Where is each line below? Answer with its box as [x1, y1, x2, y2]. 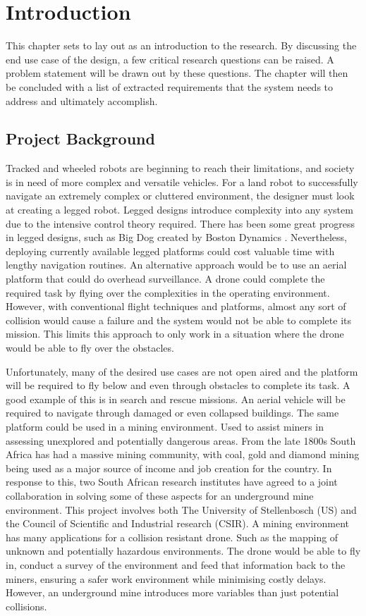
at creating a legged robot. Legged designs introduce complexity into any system [6, 202, 353, 217]
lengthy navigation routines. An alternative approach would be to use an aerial [6, 257, 347, 272]
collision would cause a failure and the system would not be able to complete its [6, 312, 351, 327]
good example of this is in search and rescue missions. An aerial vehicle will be [6, 391, 346, 406]
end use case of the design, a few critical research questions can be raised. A [6, 51, 334, 66]
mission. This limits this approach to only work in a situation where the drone [6, 326, 344, 341]
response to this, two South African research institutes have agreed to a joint [6, 474, 338, 489]
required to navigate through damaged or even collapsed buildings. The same [6, 405, 339, 420]
